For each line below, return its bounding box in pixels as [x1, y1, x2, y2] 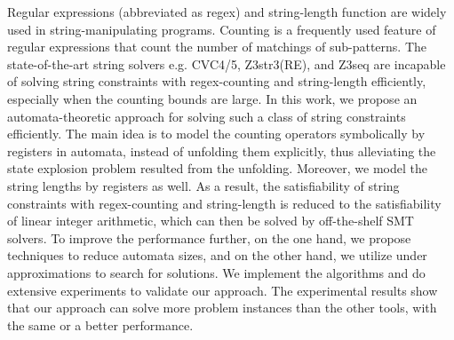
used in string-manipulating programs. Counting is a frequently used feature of [7, 20, 436, 38]
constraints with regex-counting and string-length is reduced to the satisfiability [7, 194, 442, 212]
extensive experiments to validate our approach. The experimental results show [7, 281, 438, 299]
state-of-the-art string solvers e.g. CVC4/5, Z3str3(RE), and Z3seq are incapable [7, 54, 446, 73]
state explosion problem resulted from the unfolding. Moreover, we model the [7, 159, 427, 178]
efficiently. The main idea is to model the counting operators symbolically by [7, 124, 426, 143]
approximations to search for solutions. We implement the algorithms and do [7, 263, 426, 281]
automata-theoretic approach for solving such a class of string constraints [7, 107, 406, 125]
